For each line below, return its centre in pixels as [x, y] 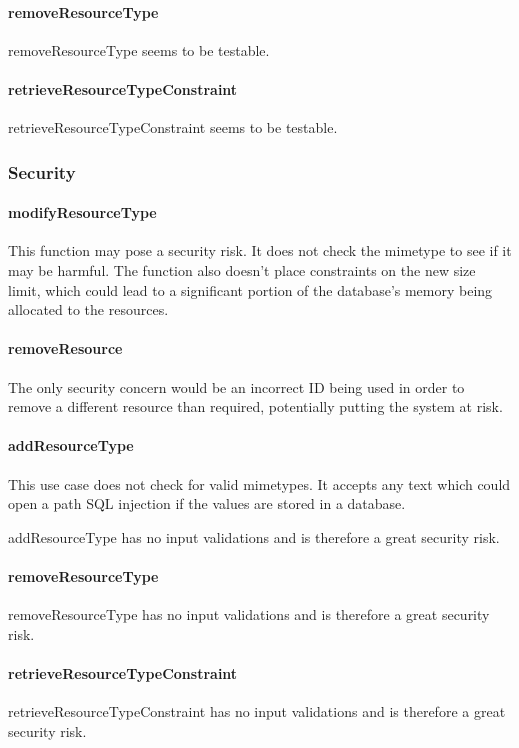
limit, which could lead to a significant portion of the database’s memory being [250, 289]
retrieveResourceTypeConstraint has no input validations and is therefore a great [257, 711]
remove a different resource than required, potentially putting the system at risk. [255, 406]
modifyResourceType [82, 212]
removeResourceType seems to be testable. [139, 49]
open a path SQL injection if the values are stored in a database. [207, 503]
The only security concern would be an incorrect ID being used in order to [236, 386]
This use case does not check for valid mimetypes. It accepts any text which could [259, 483]
